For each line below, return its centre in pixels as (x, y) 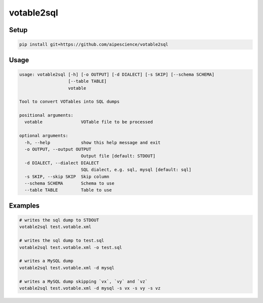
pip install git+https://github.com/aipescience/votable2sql (94, 45)
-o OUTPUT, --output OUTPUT (58, 149)
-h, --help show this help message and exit (93, 143)
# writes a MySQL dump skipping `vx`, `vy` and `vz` (84, 281)
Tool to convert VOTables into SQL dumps (69, 102)
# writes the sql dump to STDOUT (59, 220)
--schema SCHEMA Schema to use (69, 183)
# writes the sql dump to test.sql (62, 241)
